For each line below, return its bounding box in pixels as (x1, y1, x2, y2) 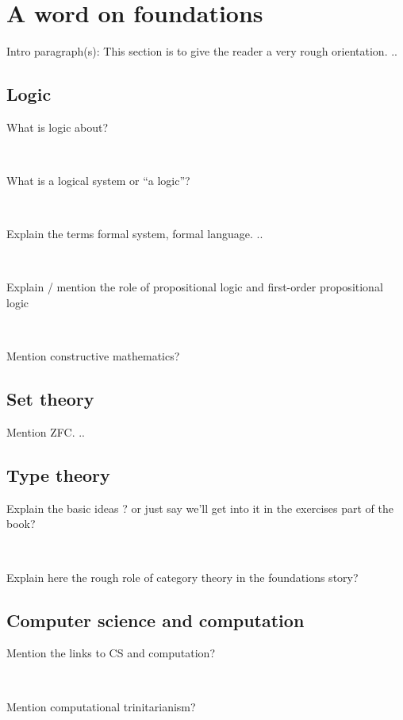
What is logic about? (6, 118, 109, 135)
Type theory (6, 463, 110, 487)
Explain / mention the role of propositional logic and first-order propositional (6, 279, 383, 295)
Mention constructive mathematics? (6, 348, 180, 364)
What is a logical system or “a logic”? (6, 172, 190, 189)
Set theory (6, 387, 94, 411)
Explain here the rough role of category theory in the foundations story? (6, 568, 359, 585)
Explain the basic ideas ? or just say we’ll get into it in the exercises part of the (6, 499, 394, 516)
